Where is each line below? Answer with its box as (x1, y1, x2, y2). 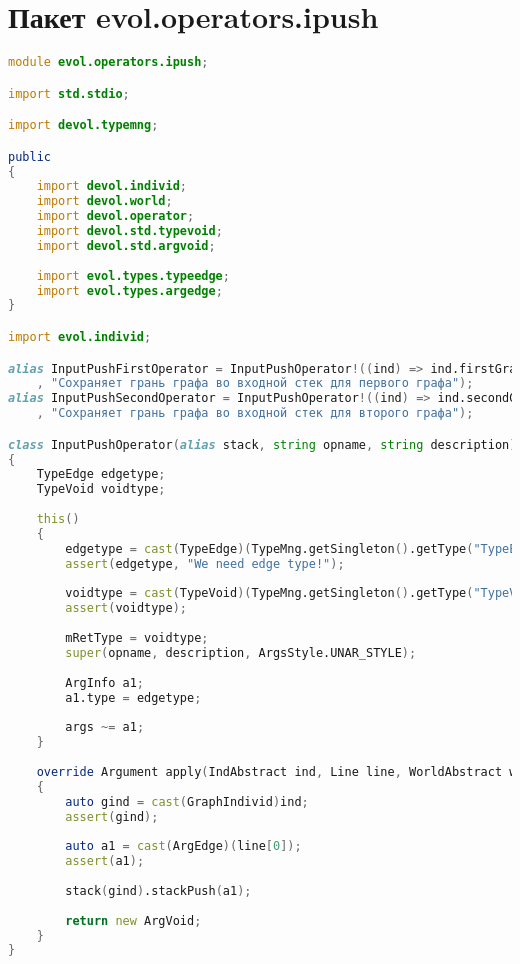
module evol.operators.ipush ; (8, 55, 209, 70)
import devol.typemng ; (8, 118, 159, 133)
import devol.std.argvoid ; (36, 238, 216, 253)
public (8, 149, 51, 164)
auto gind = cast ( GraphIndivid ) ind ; (65, 794, 309, 809)
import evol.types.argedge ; (36, 283, 223, 298)
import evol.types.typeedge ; (36, 268, 230, 283)
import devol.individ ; (36, 179, 187, 194)
